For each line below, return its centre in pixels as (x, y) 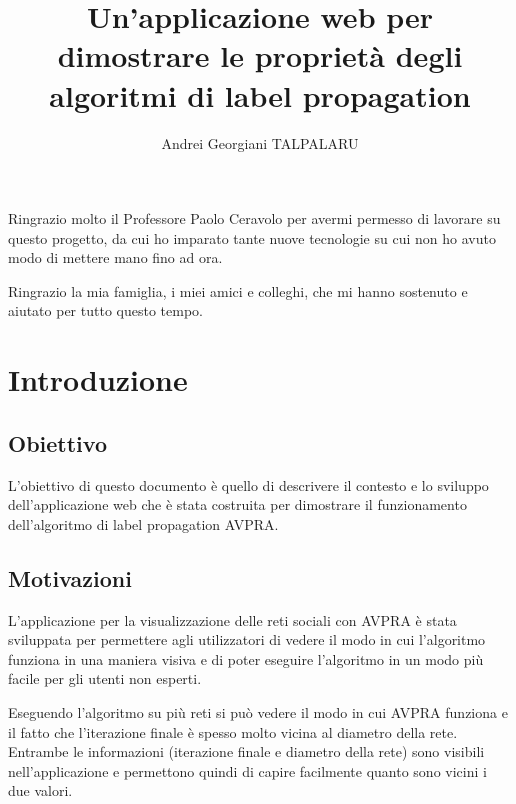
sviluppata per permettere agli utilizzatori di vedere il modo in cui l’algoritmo (247, 639)
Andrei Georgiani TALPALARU (260, 142)
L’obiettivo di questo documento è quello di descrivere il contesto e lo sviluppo (248, 484)
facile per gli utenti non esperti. (105, 678)
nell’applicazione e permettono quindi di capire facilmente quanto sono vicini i (247, 770)
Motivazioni (70, 577)
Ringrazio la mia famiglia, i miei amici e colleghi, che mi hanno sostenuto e (238, 290)
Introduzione (98, 379)
